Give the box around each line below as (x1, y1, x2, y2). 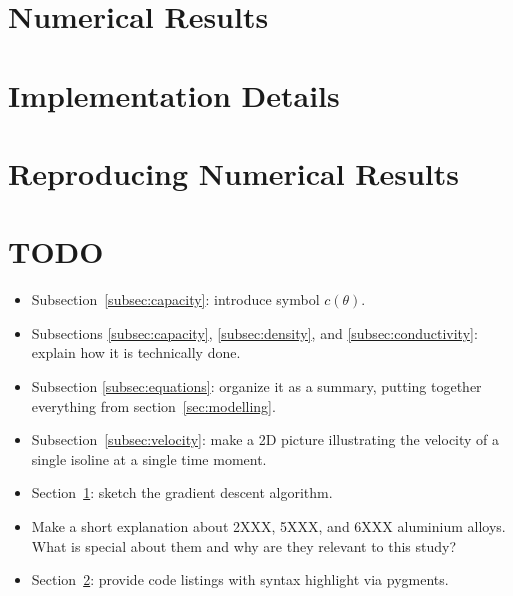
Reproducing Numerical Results (8, 152, 459, 193)
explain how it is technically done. (31, 342, 241, 363)
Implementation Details (8, 74, 340, 115)
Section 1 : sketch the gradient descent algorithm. (31, 482, 333, 503)
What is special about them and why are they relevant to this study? (31, 535, 457, 556)
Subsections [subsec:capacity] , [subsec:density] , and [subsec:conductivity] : (31, 322, 478, 343)
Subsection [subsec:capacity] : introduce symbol (31, 289, 320, 310)
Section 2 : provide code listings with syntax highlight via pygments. (31, 569, 449, 590)
